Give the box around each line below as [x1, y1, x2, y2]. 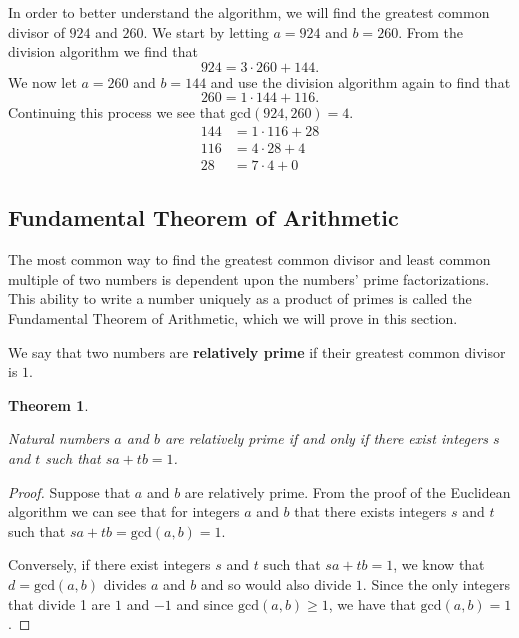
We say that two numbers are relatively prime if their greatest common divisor [8, 341, 506, 362]
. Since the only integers [362, 573, 510, 594]
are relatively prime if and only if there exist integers [164, 428, 489, 449]
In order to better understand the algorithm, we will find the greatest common [8, 2, 490, 22]
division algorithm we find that [8, 41, 198, 62]
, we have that [328, 593, 416, 614]
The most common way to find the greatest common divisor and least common [8, 249, 491, 270]
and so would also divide [200, 573, 352, 594]
